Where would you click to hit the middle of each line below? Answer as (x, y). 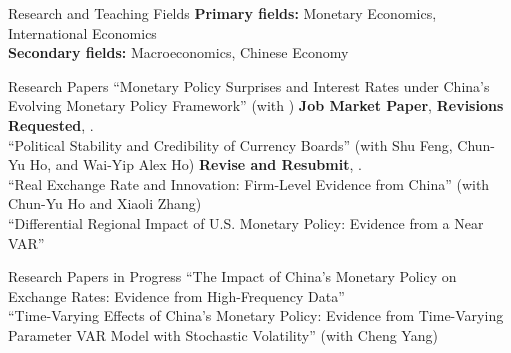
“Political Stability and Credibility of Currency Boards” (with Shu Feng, (230, 144)
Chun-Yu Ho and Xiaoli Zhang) (105, 203)
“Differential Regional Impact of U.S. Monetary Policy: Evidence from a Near (246, 222)
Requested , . (51, 124)
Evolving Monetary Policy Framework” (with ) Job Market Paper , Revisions (256, 105)
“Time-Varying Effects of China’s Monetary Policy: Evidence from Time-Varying (256, 315)
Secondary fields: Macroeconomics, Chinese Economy (178, 52)
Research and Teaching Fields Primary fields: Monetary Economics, (222, 13)
